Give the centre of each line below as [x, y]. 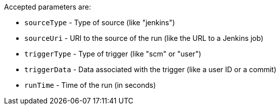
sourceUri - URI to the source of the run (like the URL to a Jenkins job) [144, 38]
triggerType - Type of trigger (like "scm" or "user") [113, 54]
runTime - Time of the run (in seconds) [90, 85]
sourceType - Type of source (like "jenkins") [100, 22]
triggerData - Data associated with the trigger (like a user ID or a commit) [150, 69]
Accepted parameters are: [48, 7]
